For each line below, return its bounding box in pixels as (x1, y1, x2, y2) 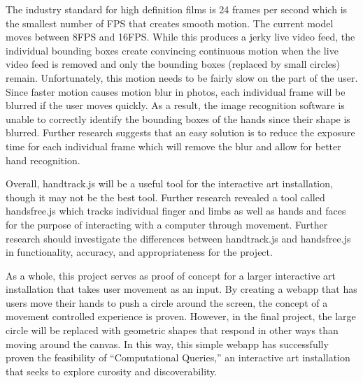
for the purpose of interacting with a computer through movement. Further (6, 217, 328, 231)
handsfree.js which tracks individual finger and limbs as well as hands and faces (6, 203, 346, 218)
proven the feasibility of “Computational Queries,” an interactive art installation (6, 350, 350, 365)
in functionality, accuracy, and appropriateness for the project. (6, 245, 273, 259)
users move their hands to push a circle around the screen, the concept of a (6, 295, 328, 310)
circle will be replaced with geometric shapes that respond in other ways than (6, 323, 339, 338)
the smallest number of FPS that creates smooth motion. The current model (6, 15, 334, 30)
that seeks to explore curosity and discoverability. (6, 363, 218, 378)
